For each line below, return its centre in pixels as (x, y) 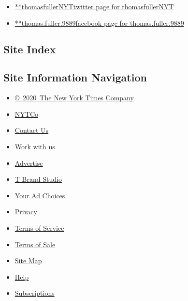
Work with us (35, 146)
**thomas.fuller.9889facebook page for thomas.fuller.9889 (99, 23)
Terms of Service (39, 228)
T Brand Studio (38, 179)
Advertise (29, 163)
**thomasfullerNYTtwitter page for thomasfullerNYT (94, 6)
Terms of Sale (35, 244)
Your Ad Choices (40, 195)
